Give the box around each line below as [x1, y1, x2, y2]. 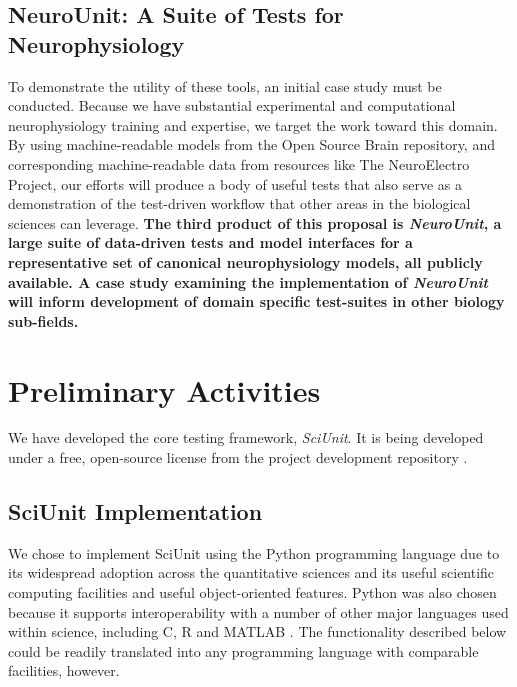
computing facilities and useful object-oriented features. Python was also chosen [8, 582, 497, 603]
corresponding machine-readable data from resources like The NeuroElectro [8, 153, 470, 174]
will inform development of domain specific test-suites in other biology [8, 291, 505, 312]
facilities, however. [8, 660, 120, 681]
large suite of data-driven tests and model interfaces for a [8, 232, 413, 253]
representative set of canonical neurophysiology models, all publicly [8, 251, 483, 272]
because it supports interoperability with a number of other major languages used [8, 601, 509, 622]
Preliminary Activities [8, 369, 321, 410]
